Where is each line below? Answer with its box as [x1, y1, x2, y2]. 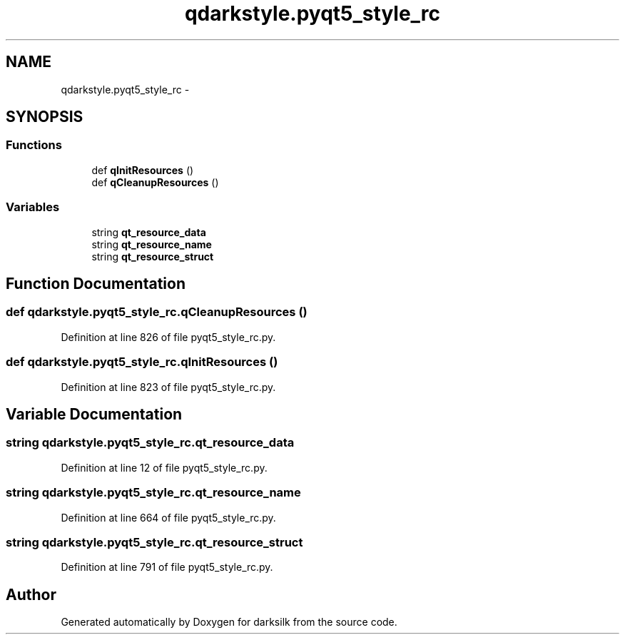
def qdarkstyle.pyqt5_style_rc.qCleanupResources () [6, 305, 308, 320]
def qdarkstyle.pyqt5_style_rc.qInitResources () [6, 355, 278, 370]
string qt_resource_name [91, 238, 212, 250]
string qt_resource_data [91, 225, 206, 238]
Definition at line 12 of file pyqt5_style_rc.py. [61, 461, 268, 474]
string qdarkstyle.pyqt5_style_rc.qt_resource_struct [6, 534, 303, 549]
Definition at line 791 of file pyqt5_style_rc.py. [61, 561, 273, 574]
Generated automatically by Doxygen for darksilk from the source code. [61, 616, 397, 629]
